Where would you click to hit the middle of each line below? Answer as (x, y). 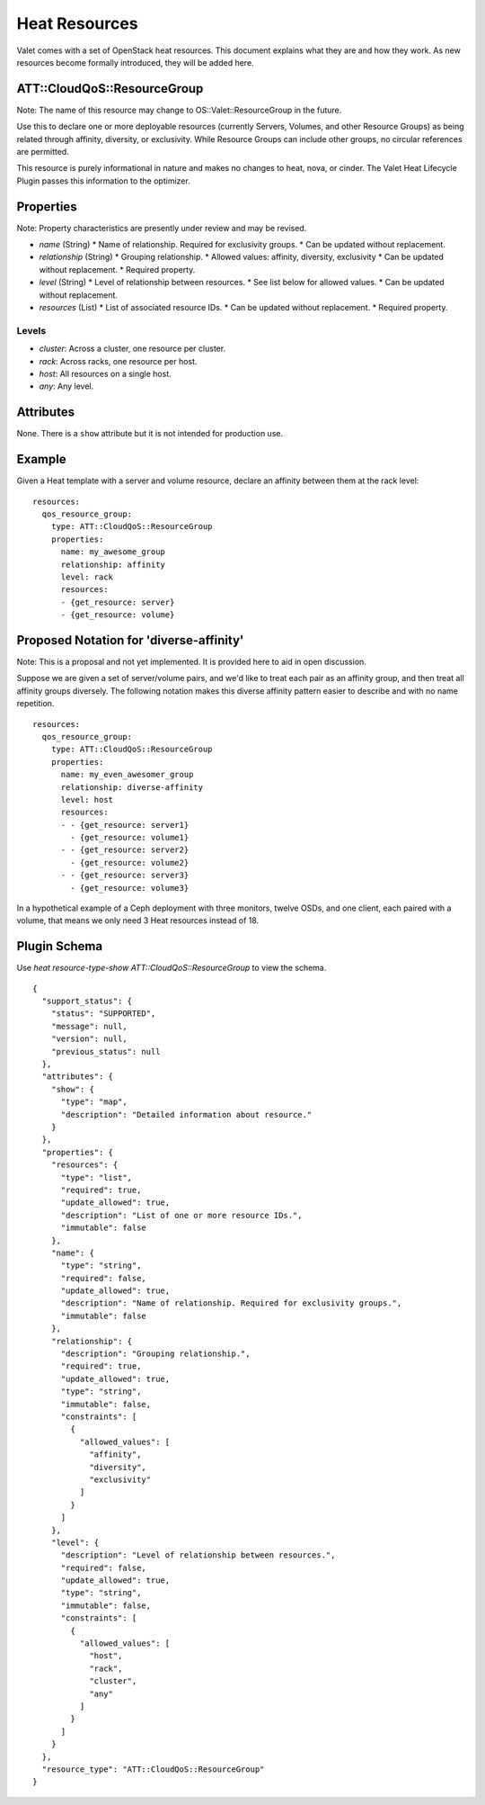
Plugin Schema (60, 946)
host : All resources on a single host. (105, 373)
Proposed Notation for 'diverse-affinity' (130, 640)
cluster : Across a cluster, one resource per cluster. (132, 349)
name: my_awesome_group (113, 552)
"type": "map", (94, 1102)
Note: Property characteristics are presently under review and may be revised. (162, 228)
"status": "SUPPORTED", (103, 1014)
